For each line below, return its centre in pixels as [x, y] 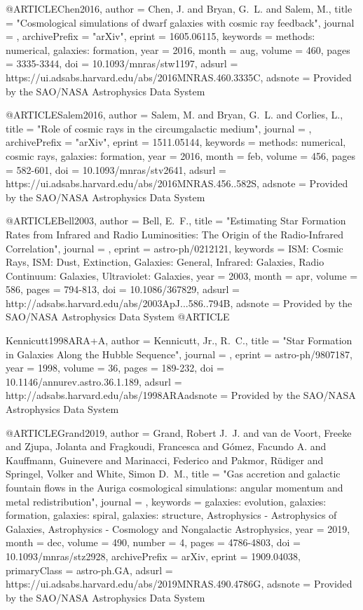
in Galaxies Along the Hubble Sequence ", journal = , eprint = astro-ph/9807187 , [179, 354]
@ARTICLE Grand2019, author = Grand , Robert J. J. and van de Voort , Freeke [179, 432]
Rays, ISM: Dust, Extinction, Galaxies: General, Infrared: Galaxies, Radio [165, 262]
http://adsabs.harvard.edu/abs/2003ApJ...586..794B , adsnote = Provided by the [179, 303]
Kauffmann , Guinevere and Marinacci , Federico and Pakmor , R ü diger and [165, 460]
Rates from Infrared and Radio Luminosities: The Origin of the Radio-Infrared [174, 234]
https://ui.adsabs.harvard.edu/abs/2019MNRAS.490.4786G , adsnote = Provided [179, 584]
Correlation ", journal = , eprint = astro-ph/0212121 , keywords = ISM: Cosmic [174, 248]
